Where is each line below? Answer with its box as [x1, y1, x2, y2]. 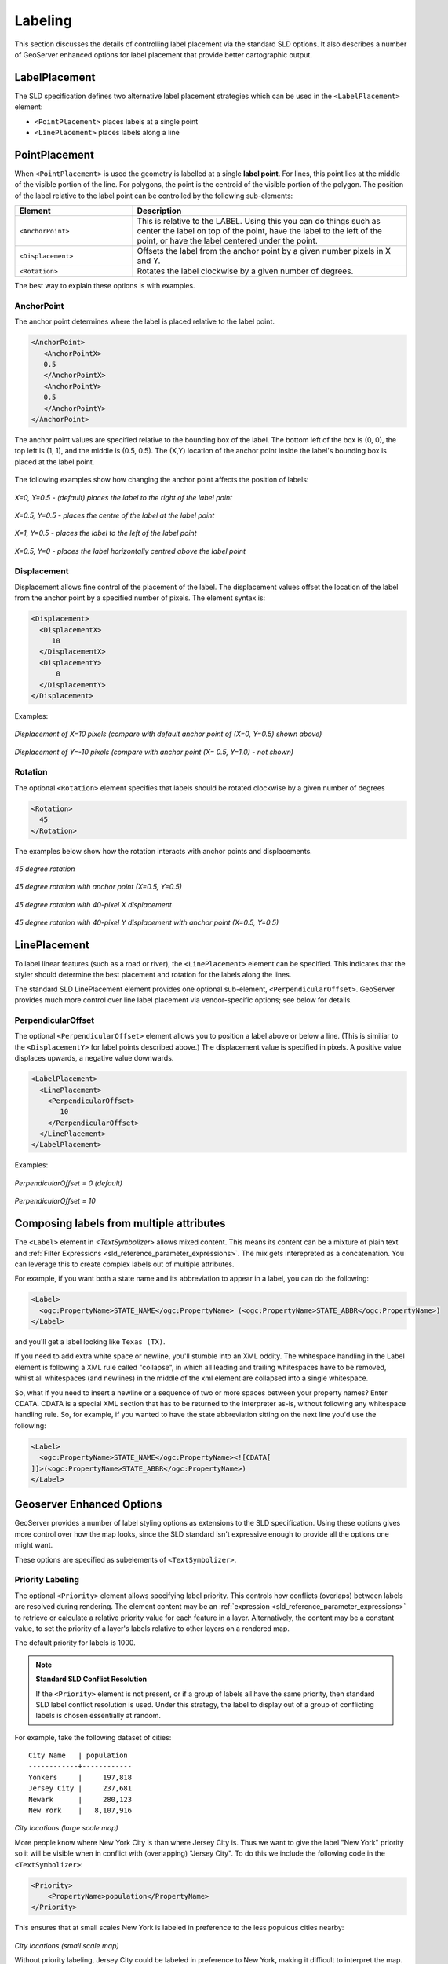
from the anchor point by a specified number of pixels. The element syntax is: [14, 593, 266, 603]
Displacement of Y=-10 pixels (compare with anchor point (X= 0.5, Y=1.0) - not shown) [14, 747, 294, 757]
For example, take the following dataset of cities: [14, 1732, 172, 1742]
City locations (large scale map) [14, 1823, 119, 1833]
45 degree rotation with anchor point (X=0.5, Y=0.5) [14, 882, 182, 892]
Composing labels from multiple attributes [14, 1217, 226, 1230]
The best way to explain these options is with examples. [14, 281, 195, 291]
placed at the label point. [14, 456, 95, 467]
